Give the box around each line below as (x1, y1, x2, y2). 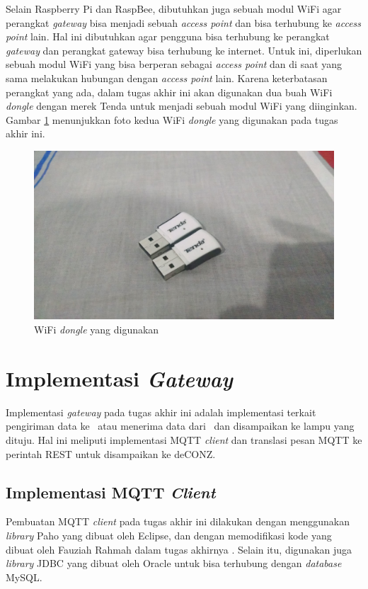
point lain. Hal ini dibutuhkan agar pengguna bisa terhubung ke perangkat (6, 29, 330, 44)
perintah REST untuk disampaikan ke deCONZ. (6, 446, 216, 461)
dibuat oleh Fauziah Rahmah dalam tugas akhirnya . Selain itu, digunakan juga (6, 542, 352, 556)
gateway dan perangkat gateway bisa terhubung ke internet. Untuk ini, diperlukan (6, 42, 362, 57)
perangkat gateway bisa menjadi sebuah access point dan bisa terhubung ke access (6, 15, 362, 30)
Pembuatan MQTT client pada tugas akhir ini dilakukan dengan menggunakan (6, 514, 350, 529)
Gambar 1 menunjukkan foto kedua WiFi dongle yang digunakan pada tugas (6, 112, 338, 127)
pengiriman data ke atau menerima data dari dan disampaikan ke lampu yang (6, 418, 355, 433)
